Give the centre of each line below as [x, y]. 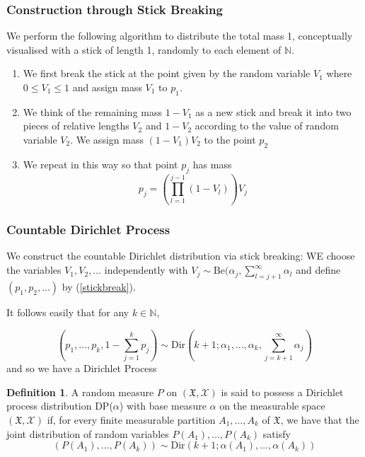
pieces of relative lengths [76, 126]
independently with [146, 270]
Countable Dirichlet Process [88, 230]
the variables [34, 270]
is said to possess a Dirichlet [282, 392]
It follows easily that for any [68, 312]
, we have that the [320, 419]
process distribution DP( [60, 406]
